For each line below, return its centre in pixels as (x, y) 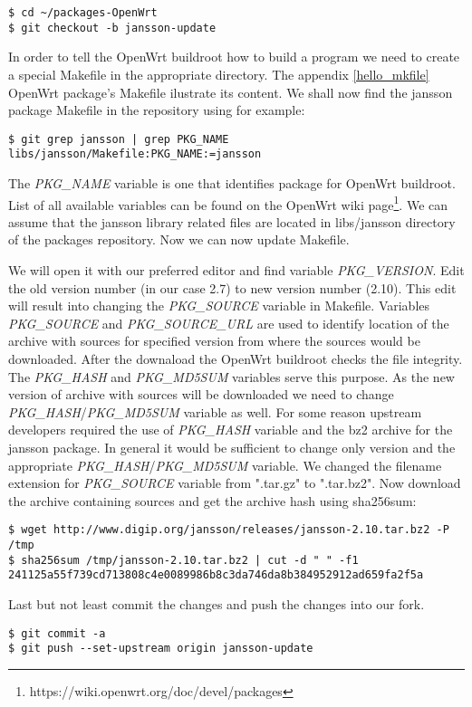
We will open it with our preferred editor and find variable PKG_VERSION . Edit (236, 270)
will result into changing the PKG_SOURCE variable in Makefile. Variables (219, 306)
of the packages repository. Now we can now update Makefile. (179, 239)
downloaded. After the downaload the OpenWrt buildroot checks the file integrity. (236, 358)
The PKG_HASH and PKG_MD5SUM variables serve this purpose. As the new (231, 376)
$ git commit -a (57, 633)
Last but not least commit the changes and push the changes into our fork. (217, 603)
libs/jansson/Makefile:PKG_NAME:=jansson (135, 154)
